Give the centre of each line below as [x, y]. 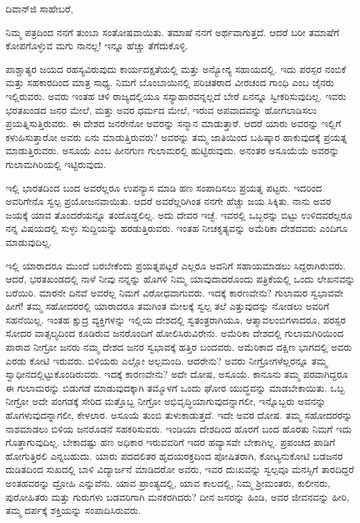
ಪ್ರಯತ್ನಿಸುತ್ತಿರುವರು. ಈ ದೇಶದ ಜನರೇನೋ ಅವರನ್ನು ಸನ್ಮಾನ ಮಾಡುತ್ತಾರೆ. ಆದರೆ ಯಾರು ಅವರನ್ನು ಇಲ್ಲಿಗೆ [173, 123]
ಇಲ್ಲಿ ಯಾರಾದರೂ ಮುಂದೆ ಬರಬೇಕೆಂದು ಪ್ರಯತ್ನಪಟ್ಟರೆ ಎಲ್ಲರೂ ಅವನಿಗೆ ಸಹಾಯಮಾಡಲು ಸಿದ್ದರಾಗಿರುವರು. [176, 265]
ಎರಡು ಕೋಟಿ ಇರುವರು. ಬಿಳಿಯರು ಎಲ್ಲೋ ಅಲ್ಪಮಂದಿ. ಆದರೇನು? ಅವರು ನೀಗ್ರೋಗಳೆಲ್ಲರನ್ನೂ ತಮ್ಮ [166, 360]
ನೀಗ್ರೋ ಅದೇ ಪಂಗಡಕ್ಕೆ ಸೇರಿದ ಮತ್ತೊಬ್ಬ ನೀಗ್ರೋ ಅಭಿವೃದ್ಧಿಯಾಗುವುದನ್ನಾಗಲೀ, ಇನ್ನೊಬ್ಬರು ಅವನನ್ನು [166, 401]
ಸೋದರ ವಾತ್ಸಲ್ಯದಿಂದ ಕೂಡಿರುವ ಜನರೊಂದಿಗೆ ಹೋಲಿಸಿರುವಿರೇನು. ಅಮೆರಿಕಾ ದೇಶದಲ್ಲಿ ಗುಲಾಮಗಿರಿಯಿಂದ [175, 333]
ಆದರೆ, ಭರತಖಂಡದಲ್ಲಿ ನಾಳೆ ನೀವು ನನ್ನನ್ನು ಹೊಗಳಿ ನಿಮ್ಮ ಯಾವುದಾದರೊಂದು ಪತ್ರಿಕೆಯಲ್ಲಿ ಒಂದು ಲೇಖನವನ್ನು [180, 279]
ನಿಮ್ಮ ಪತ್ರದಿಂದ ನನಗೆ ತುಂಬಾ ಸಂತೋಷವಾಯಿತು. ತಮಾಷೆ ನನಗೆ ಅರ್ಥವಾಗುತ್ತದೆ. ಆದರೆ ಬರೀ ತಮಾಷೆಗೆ [173, 32]
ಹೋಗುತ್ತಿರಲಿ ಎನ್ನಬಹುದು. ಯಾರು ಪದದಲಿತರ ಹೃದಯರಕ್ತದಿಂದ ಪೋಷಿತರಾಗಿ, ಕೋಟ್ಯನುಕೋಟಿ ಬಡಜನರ [174, 455]
